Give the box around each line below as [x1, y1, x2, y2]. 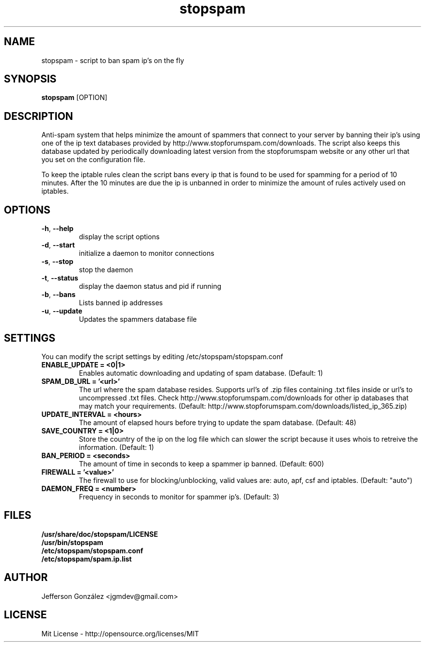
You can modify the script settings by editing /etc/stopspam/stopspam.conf [41, 352, 283, 361]
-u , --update [41, 307, 82, 315]
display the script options [79, 232, 160, 241]
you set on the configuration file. [41, 155, 146, 164]
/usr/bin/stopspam [41, 538, 103, 547]
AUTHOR [4, 571, 48, 584]
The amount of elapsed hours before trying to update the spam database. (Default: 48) [79, 418, 357, 427]
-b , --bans [41, 290, 76, 299]
